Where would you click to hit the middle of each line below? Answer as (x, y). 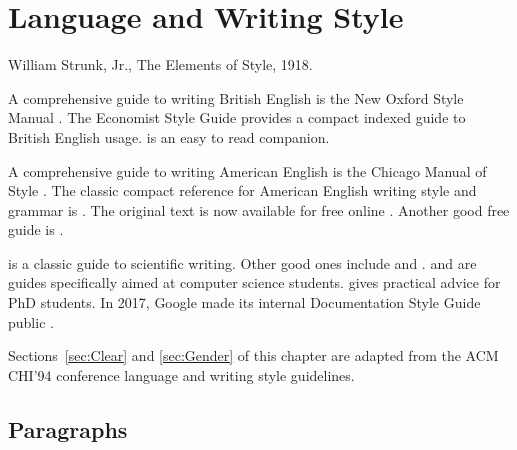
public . (31, 321)
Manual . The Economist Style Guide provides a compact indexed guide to (237, 117)
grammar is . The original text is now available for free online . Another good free (259, 209)
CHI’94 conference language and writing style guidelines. (181, 374)
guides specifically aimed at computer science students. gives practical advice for (254, 282)
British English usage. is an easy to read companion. (169, 136)
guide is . (36, 229)
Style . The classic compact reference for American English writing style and (242, 190)
